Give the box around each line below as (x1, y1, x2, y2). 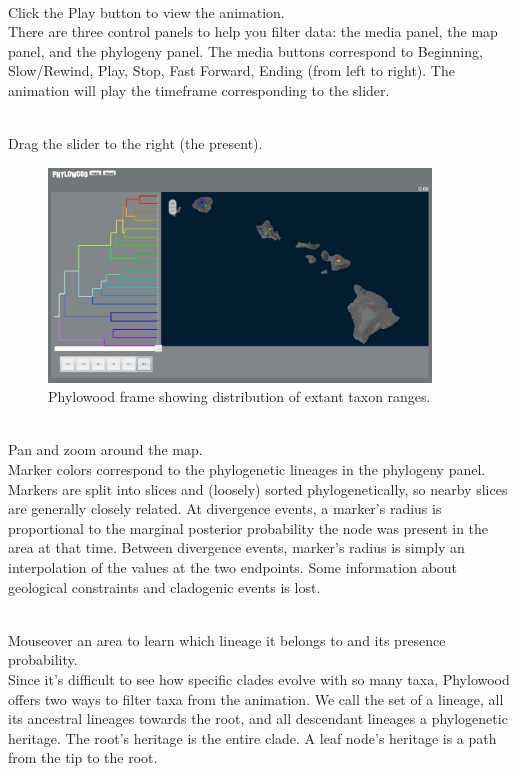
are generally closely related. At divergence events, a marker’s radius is (8, 498, 442, 519)
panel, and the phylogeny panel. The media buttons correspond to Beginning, (8, 40, 483, 61)
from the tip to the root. (8, 747, 158, 768)
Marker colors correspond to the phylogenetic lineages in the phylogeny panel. (8, 459, 486, 479)
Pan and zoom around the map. (8, 439, 203, 460)
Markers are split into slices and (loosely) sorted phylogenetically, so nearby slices (8, 478, 508, 499)
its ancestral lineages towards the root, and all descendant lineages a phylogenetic (8, 708, 508, 729)
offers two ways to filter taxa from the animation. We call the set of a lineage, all (8, 688, 504, 709)
